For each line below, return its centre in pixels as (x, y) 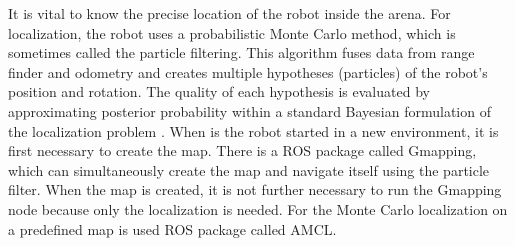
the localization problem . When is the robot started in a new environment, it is (253, 130)
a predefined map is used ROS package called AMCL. (172, 228)
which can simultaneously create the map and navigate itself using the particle (249, 169)
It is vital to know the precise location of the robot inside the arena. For (229, 13)
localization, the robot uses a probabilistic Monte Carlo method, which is (232, 32)
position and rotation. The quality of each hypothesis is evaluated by (219, 91)
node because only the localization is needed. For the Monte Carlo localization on (258, 208)
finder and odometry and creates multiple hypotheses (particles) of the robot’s (248, 71)
